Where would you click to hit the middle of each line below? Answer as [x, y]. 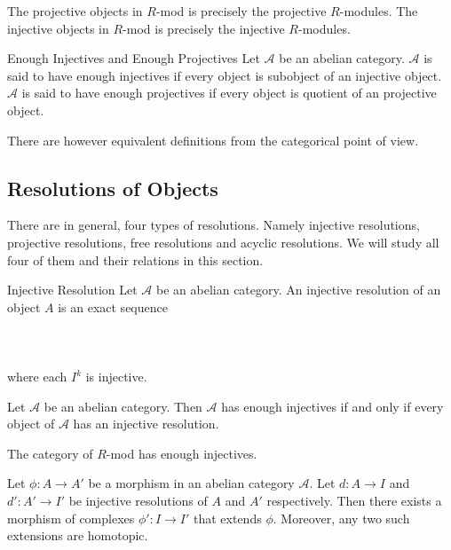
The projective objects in [75, 11]
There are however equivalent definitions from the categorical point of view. [213, 140]
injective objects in [58, 28]
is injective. [116, 377]
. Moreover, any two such [341, 518]
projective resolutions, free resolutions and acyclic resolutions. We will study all [223, 242]
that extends [228, 518]
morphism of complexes [71, 518]
